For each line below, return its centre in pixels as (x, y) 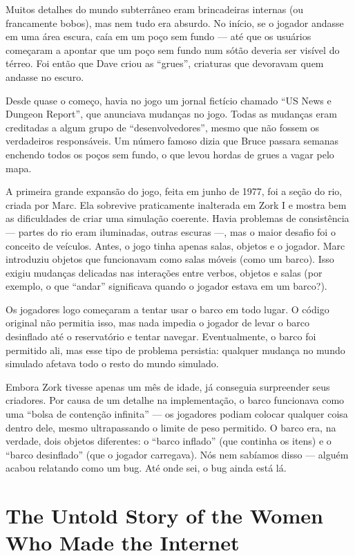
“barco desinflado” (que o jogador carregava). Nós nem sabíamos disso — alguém (177, 454)
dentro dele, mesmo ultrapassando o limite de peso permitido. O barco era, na (171, 427)
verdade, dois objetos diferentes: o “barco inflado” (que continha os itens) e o (169, 441)
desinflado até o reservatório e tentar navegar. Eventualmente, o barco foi (161, 336)
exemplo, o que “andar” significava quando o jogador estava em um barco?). (166, 286)
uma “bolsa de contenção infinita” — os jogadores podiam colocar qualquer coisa (177, 414)
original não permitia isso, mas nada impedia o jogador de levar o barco (157, 323)
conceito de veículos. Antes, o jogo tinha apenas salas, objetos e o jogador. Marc (175, 245)
